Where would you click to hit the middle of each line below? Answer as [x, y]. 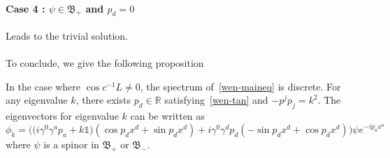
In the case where [43, 86]
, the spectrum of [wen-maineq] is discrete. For [240, 86]
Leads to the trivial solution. [67, 35]
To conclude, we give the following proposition [105, 63]
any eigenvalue [37, 100]
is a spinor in [71, 144]
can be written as [167, 116]
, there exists [103, 100]
